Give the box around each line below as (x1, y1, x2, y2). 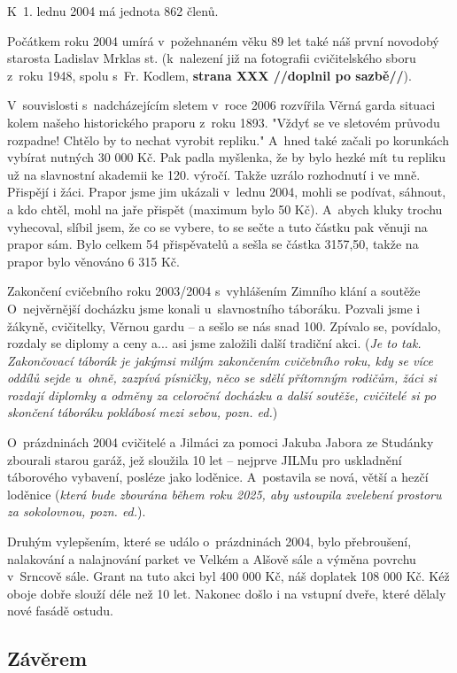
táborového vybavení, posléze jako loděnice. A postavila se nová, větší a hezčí (7, 468, 429, 486)
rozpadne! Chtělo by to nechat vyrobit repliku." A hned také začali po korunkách (7, 130, 449, 149)
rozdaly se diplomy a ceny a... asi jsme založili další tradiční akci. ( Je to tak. (7, 334, 422, 352)
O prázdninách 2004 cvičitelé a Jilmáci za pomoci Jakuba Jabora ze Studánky (7, 433, 434, 452)
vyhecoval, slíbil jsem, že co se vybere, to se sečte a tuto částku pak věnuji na (7, 217, 428, 236)
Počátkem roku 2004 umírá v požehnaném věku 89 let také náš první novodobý (7, 31, 439, 50)
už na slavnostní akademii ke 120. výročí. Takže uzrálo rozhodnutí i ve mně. (7, 165, 421, 183)
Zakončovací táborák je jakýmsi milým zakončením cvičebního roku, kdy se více (7, 351, 433, 369)
